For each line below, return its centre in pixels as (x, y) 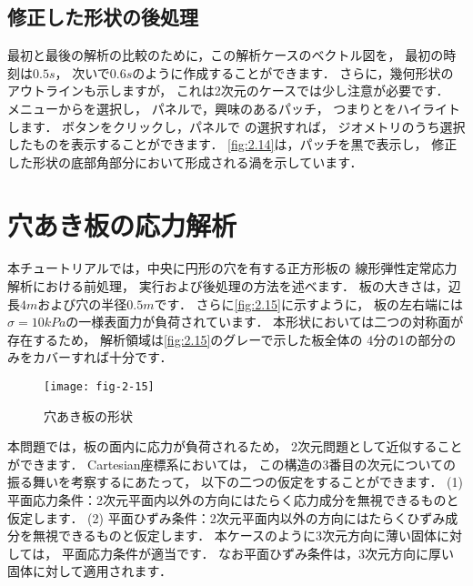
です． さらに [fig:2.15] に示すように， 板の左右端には (308, 303)
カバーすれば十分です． (102, 357)
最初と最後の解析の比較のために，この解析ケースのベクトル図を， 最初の (226, 55)
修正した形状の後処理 (103, 17)
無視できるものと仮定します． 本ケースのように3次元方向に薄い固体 (235, 535)
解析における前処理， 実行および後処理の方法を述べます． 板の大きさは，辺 (234, 286)
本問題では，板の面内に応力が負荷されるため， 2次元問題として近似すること (235, 446)
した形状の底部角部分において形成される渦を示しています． (185, 162)
